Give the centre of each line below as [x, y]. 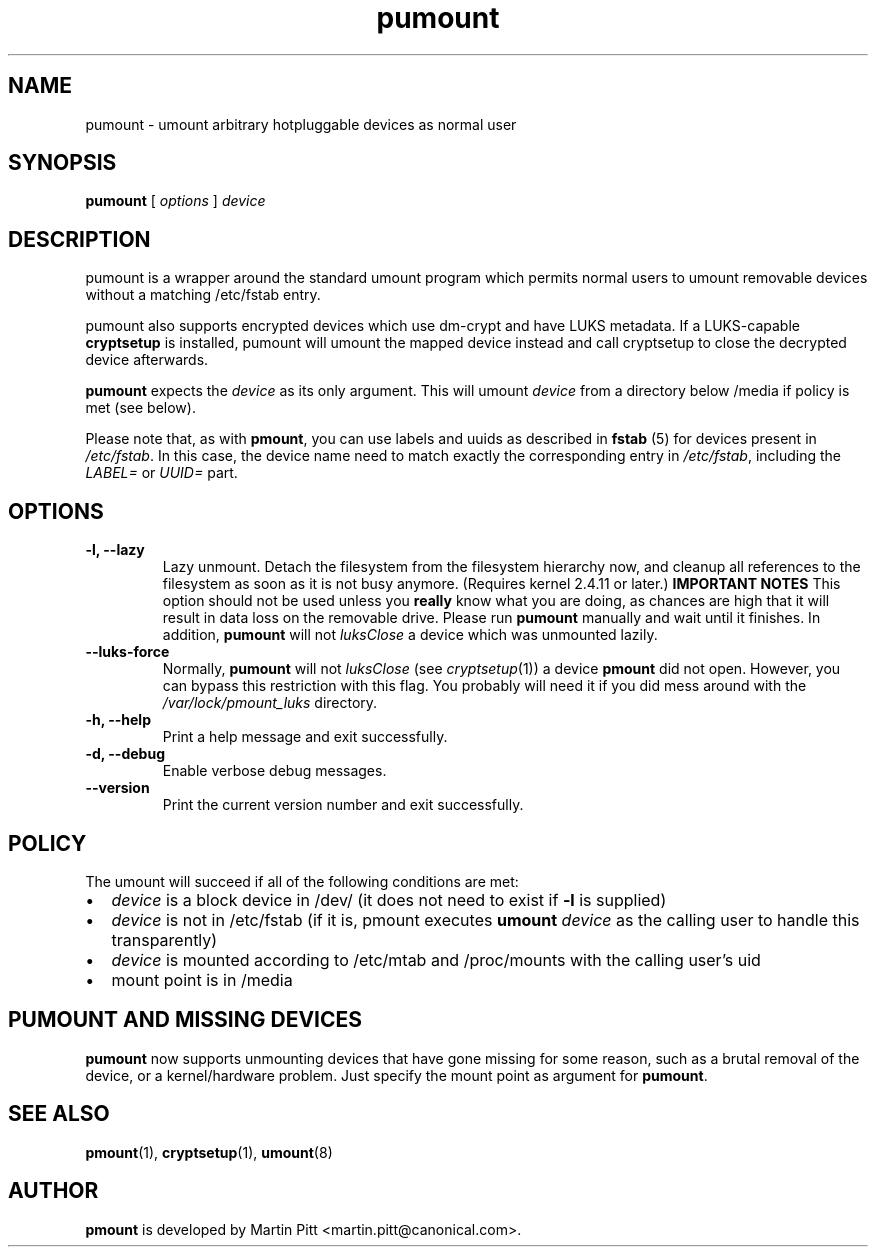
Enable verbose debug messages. [274, 771]
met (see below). [140, 408]
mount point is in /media [202, 979]
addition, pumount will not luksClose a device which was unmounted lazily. [410, 635]
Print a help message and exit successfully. [305, 737]
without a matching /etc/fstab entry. [203, 295]
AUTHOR [53, 1191]
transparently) [164, 939]
